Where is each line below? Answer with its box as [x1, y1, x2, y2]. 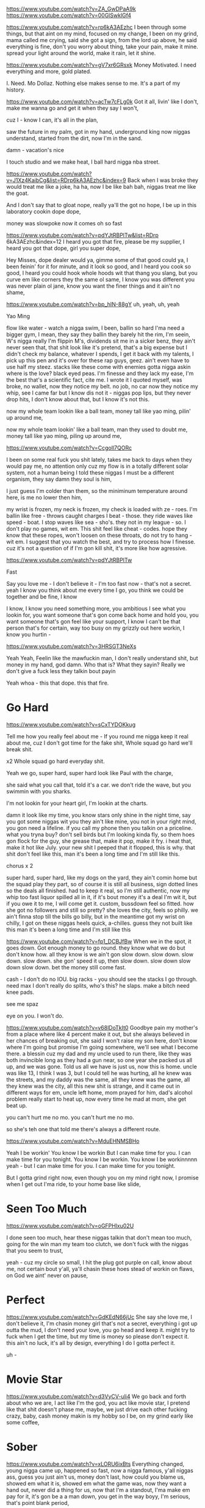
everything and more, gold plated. [6, 68, 92, 75]
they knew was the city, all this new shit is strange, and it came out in [6, 1082, 180, 1090]
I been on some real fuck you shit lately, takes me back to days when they [6, 456, 192, 463]
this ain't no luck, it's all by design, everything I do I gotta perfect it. [6, 1339, 176, 1346]
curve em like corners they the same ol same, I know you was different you [6, 276, 195, 283]
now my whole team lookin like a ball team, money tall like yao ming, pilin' [6, 407, 191, 415]
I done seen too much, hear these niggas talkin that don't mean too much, [6, 1234, 192, 1241]
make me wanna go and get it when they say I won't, [6, 104, 139, 112]
